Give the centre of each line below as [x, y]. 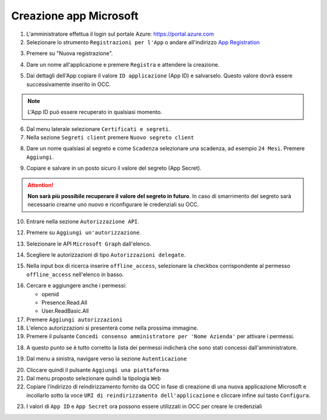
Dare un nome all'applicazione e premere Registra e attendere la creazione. [123, 64]
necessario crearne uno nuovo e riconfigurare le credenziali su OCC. [113, 205]
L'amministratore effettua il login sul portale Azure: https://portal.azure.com [120, 34]
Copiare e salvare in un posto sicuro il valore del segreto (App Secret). [114, 168]
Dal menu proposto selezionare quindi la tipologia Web [94, 378]
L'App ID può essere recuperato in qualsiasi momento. [95, 112]
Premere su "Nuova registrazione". [70, 53]
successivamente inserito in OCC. [69, 84]
